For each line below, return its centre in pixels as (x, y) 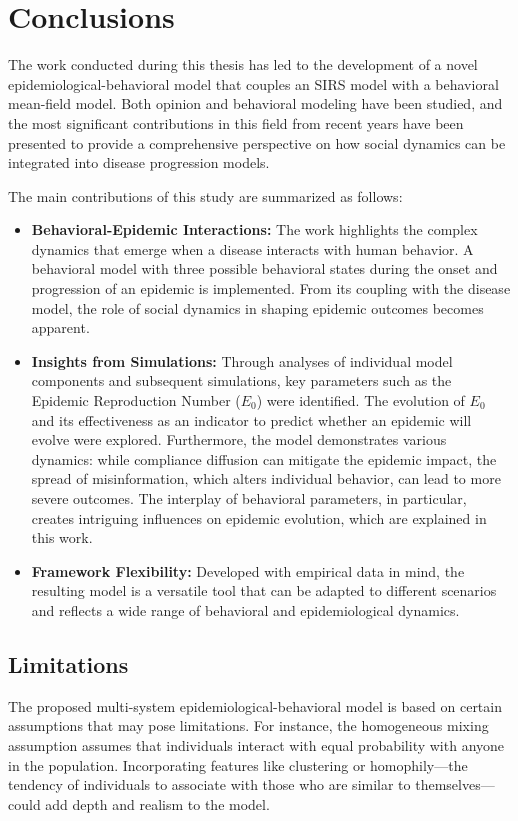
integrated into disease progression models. (139, 162)
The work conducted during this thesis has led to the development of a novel (243, 64)
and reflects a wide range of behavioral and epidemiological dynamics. (245, 609)
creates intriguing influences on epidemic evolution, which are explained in (259, 517)
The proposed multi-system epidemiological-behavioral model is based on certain (255, 705)
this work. (62, 537)
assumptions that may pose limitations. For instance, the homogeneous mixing (248, 725)
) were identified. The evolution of (360, 400)
